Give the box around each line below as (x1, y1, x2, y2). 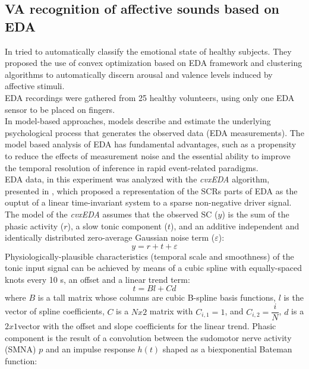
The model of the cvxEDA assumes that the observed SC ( (5, 207, 218, 220)
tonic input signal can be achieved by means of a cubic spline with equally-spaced (5, 261, 302, 274)
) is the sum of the (222, 207, 289, 220)
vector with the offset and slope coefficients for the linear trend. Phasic (18, 320, 276, 332)
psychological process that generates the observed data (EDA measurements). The (5, 126, 304, 138)
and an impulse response (45, 343, 135, 355)
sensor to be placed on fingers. (5, 103, 115, 115)
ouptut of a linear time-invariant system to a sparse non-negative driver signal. (5, 196, 292, 209)
